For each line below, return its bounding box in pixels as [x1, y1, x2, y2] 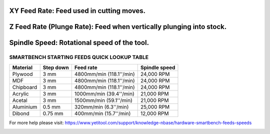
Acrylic [12, 90, 29, 97]
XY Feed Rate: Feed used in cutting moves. [9, 6, 146, 15]
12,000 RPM [140, 110, 169, 117]
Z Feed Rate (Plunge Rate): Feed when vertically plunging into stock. [9, 22, 227, 31]
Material [12, 64, 32, 71]
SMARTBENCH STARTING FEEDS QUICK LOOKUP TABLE [9, 54, 149, 61]
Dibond [12, 110, 29, 117]
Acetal [12, 96, 27, 103]
